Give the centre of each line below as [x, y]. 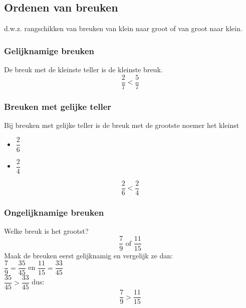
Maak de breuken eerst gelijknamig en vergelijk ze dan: [88, 255]
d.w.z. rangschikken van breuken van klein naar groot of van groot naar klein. [123, 28]
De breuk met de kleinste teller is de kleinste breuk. [83, 69]
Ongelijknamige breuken [54, 212]
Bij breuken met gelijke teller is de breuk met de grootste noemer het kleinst [122, 125]
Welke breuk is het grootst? [46, 230]
